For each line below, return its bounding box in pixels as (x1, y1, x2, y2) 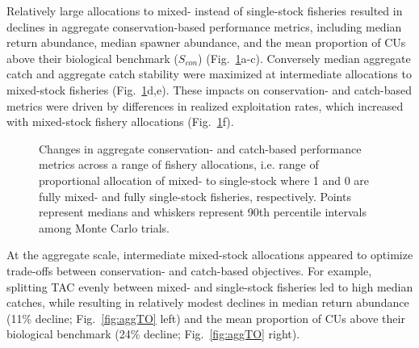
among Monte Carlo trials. (39, 219, 170, 236)
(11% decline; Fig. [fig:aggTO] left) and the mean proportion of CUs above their (6, 309, 405, 326)
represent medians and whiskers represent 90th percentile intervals (39, 203, 367, 220)
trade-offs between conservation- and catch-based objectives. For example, (6, 262, 372, 279)
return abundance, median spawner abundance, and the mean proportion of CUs (6, 34, 406, 51)
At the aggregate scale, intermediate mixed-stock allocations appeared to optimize (6, 246, 413, 263)
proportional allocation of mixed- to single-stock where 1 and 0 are (39, 171, 370, 188)
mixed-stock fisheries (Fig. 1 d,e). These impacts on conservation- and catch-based (6, 81, 413, 98)
